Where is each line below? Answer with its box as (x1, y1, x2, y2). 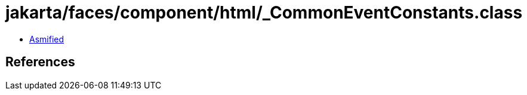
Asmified (29, 33, 64, 44)
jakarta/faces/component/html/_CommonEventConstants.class (5, 2, 523, 23)
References (5, 54, 75, 70)
